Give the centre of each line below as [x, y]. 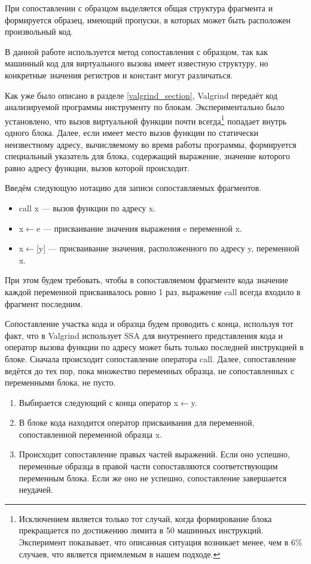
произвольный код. [39, 31]
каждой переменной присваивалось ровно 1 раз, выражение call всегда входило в [153, 291]
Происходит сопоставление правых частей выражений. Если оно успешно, [154, 454]
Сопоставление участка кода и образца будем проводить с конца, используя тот [149, 324]
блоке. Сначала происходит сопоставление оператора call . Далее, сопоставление [150, 358]
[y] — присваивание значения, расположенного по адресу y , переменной [168, 248]
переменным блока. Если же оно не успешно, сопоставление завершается [153, 477]
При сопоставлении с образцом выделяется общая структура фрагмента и [139, 8]
